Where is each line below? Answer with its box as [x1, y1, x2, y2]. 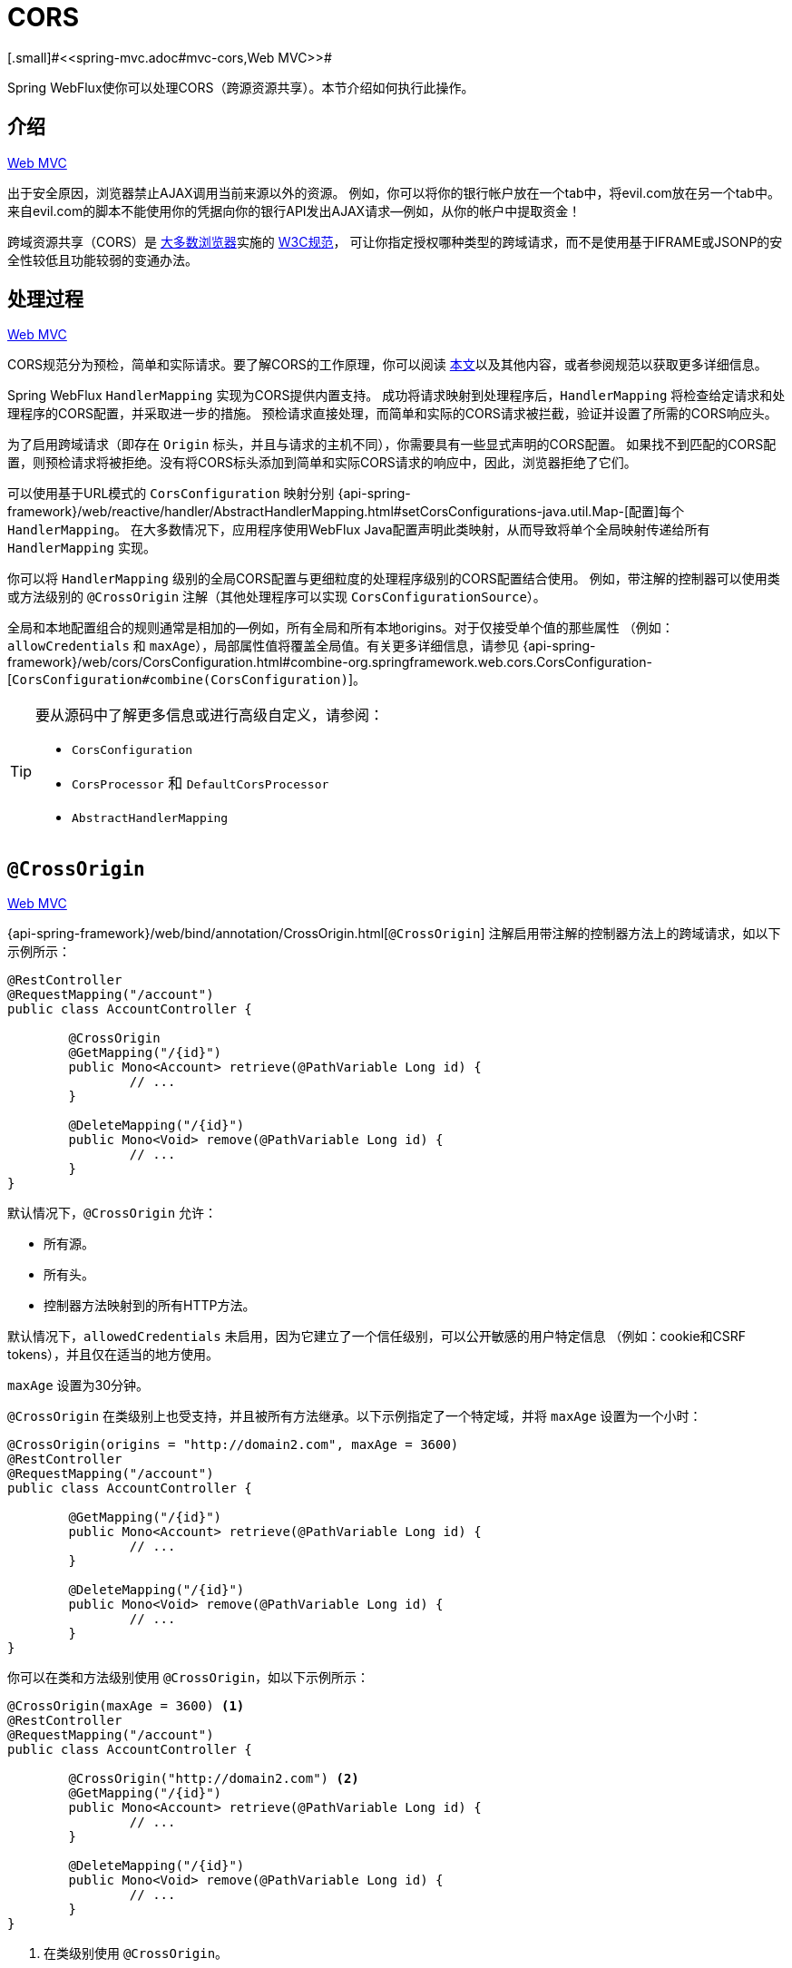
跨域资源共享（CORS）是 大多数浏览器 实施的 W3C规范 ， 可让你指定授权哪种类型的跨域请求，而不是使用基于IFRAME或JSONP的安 [7, 233, 783, 250]
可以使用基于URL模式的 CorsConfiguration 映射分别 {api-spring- [7, 485, 411, 502]
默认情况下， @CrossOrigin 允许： [7, 1205, 218, 1221]
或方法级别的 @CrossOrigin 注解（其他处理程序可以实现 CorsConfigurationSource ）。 [7, 589, 546, 605]
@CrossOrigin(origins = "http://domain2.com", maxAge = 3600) [7, 1437, 459, 1453]
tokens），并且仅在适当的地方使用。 [7, 1346, 220, 1363]
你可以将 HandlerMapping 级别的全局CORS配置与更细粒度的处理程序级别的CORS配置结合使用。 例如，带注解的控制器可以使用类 [7, 571, 780, 587]
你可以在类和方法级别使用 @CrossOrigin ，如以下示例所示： [7, 1669, 370, 1686]
